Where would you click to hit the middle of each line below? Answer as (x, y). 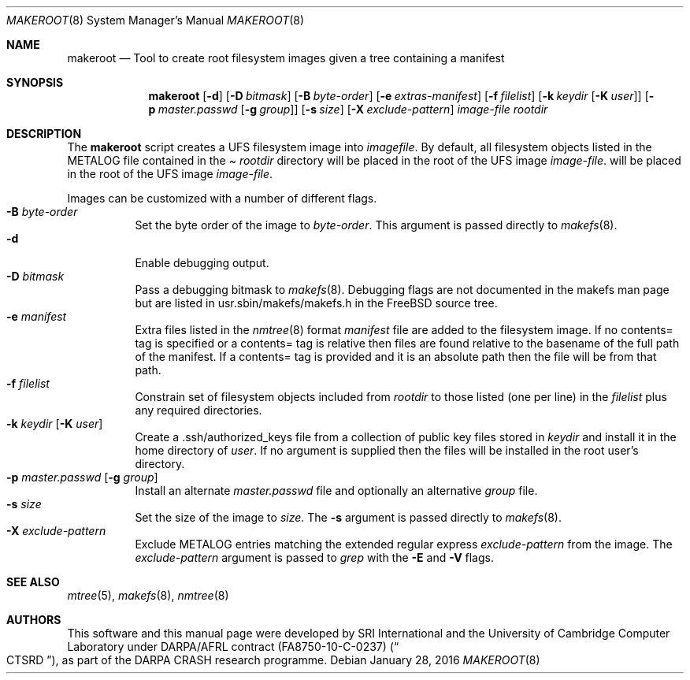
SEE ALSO (33, 582)
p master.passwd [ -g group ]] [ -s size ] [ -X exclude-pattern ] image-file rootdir (348, 109)
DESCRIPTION (44, 134)
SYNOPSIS (35, 82)
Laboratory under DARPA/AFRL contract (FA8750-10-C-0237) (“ (233, 647)
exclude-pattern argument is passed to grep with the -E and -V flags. (314, 557)
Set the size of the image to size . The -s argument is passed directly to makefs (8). (348, 517)
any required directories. (198, 410)
